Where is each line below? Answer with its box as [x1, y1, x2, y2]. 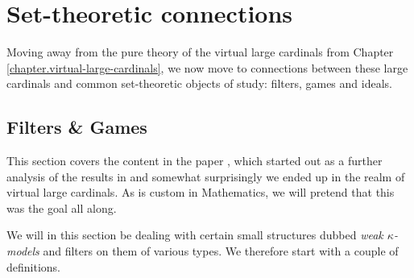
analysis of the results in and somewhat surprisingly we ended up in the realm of [6, 168, 405, 185]
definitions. [6, 258, 60, 275]
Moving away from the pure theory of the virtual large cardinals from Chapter [6, 44, 394, 60]
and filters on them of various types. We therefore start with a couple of [43, 243, 399, 259]
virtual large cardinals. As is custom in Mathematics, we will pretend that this [6, 184, 395, 201]
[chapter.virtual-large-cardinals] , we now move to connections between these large [6, 59, 408, 76]
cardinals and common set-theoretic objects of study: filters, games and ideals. [6, 75, 392, 92]
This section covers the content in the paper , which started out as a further [6, 152, 383, 169]
